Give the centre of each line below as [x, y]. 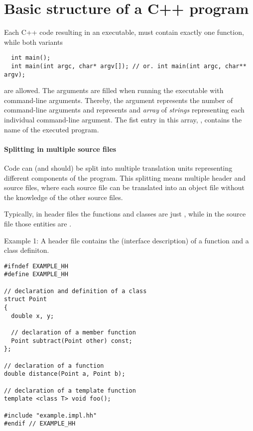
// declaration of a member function [73, 333]
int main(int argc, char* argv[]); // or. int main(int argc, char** [129, 66]
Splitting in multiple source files [60, 149]
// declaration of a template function [70, 390]
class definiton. [27, 250]
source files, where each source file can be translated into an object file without [125, 187]
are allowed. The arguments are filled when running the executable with [114, 90]
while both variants [33, 42]
